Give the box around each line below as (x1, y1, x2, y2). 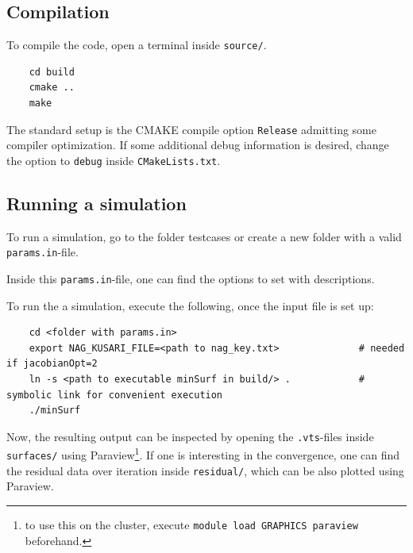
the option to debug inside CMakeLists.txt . (6, 152, 221, 168)
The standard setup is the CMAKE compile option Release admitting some (6, 121, 376, 137)
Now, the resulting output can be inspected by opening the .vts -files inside (6, 428, 374, 444)
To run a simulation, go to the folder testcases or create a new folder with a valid (6, 228, 402, 244)
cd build (29, 66, 75, 78)
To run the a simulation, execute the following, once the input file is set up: (6, 297, 374, 313)
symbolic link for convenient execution (6, 389, 223, 401)
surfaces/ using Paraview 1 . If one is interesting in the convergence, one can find (6, 444, 400, 463)
